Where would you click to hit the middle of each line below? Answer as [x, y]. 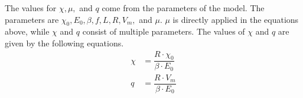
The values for [31, 8]
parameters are [32, 19]
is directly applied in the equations [236, 19]
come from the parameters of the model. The [183, 8]
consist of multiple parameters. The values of [164, 31]
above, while [27, 31]
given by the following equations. [64, 43]
